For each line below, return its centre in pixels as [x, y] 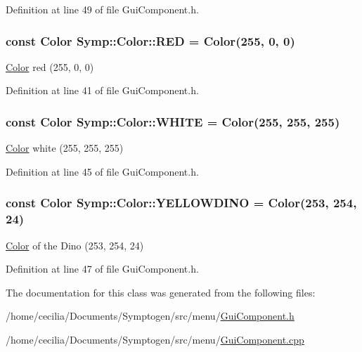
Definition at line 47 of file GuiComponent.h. [102, 269]
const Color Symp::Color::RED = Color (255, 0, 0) [150, 40]
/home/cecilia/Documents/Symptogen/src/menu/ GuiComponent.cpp [155, 339]
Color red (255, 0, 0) [50, 66]
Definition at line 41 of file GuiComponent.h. [102, 90]
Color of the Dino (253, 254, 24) [75, 245]
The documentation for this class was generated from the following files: [161, 292]
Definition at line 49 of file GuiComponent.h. [102, 9]
